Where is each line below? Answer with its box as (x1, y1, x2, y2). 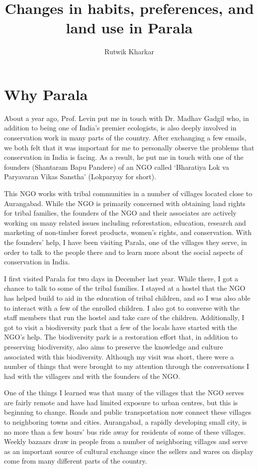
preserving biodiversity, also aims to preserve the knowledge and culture (4, 341, 223, 352)
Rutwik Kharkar (104, 46, 154, 57)
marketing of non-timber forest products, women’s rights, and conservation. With (4, 227, 252, 237)
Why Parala (4, 84, 88, 104)
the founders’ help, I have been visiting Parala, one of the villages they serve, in (4, 236, 247, 247)
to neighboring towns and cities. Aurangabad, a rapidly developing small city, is (4, 417, 247, 427)
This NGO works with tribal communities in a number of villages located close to (4, 188, 253, 198)
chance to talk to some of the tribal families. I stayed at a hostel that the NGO (4, 283, 246, 293)
